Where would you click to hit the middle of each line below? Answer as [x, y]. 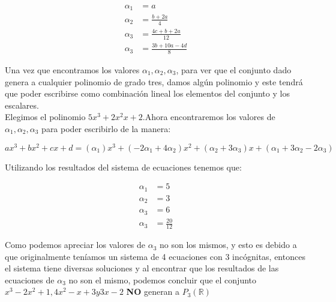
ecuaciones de [30, 279]
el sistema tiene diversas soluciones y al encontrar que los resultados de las [142, 268]
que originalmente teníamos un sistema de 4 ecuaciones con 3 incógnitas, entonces [155, 256]
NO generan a [153, 291]
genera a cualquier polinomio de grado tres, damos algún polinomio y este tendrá [154, 81]
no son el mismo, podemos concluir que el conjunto [163, 279]
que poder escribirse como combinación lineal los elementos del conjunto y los [147, 93]
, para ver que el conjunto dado [234, 70]
